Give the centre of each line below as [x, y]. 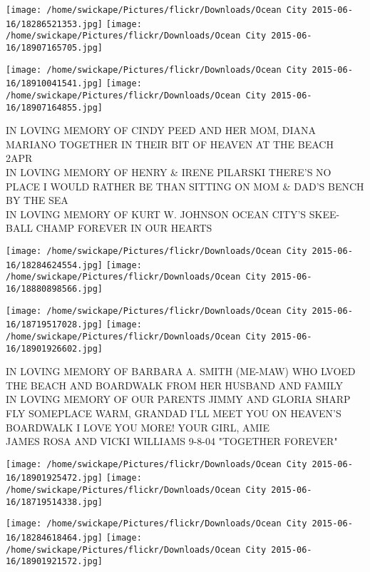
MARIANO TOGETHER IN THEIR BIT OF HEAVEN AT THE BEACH [170, 144]
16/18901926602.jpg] [55, 348]
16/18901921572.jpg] [55, 562]
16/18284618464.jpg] [55, 538]
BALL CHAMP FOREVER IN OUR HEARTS [109, 228]
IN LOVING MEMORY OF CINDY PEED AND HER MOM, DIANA [161, 130]
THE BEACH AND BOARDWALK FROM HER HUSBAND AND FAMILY [175, 385]
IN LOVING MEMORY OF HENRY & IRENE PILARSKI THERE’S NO [169, 172]
